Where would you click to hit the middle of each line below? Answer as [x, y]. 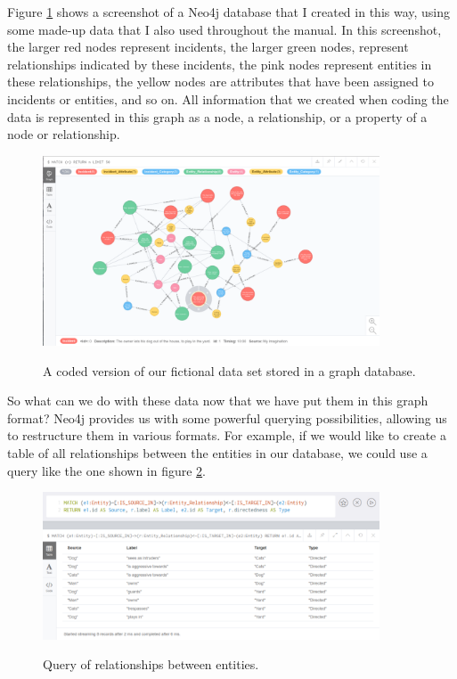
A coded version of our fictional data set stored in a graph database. [229, 370]
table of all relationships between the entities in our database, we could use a [217, 453]
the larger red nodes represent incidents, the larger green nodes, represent [208, 47]
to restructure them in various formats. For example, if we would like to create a [227, 435]
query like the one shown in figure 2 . [107, 470]
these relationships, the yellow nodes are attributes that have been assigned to [220, 82]
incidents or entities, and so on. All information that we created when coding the [228, 98]
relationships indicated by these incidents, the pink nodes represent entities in [220, 64]
